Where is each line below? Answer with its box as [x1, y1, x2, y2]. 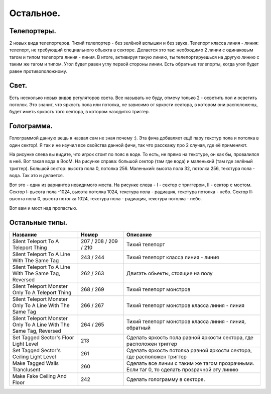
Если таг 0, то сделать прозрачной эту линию [126, 366, 238, 373]
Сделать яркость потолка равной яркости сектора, [126, 347, 252, 354]
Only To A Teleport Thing [12, 289, 72, 296]
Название [12, 231, 37, 238]
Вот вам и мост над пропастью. [9, 205, 78, 211]
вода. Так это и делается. [9, 173, 64, 179]
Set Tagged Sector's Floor [12, 334, 75, 341]
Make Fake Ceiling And [12, 372, 67, 379]
